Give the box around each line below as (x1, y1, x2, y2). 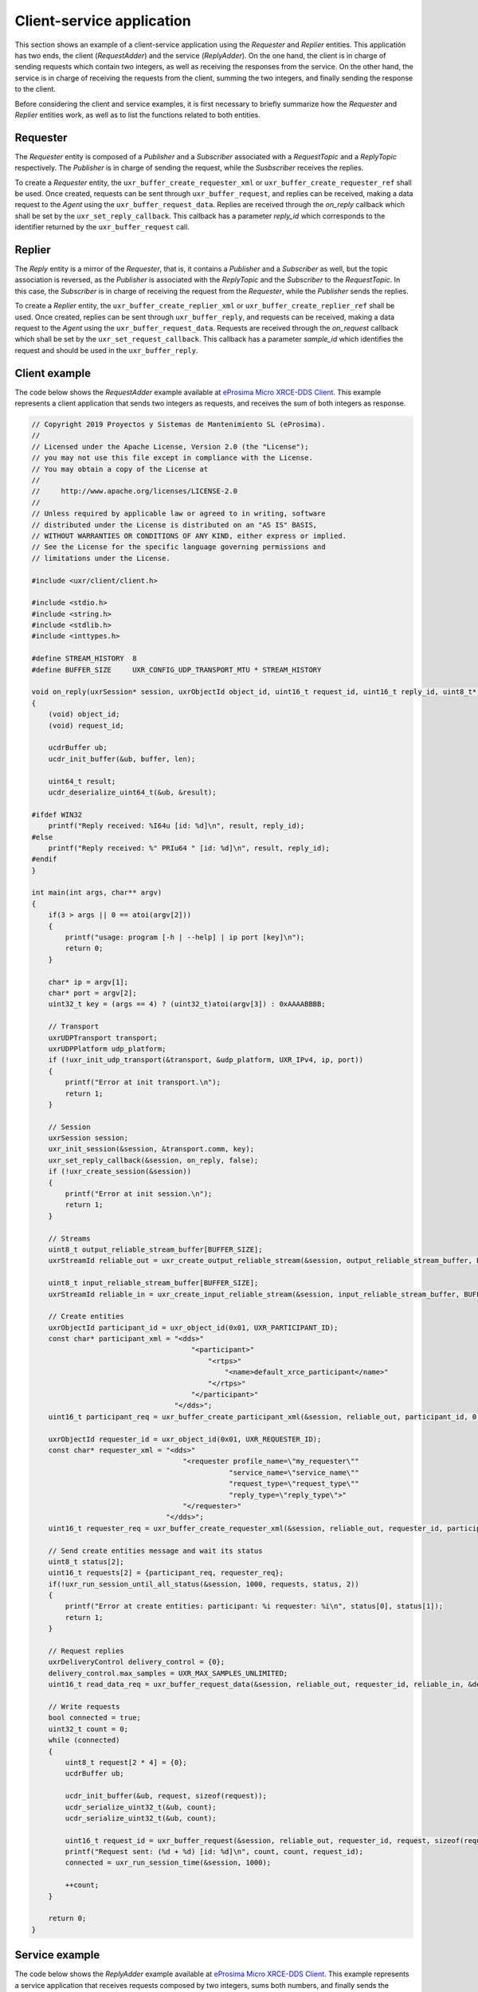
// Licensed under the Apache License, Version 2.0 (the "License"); (31, 442, 309, 451)
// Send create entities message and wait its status (48, 1546, 263, 1555)
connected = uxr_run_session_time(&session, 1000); (65, 1858, 272, 1868)
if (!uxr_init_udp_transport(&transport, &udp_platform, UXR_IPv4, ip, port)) (48, 1056, 364, 1065)
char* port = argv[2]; (48, 988, 137, 998)
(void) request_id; (48, 721, 125, 730)
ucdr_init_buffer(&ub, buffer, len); (48, 754, 196, 763)
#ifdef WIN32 (31, 810, 83, 819)
